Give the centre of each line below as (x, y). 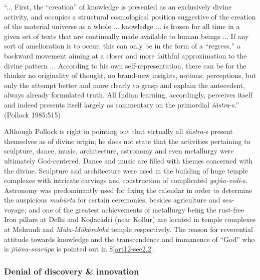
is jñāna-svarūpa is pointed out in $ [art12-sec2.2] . (80, 249)
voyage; (15, 209)
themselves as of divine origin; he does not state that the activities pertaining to (127, 141)
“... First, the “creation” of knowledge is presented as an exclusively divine (118, 6)
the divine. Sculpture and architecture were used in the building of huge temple (126, 170)
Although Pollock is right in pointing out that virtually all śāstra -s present (118, 131)
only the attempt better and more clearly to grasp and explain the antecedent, (124, 85)
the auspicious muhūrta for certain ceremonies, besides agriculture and (112, 200)
